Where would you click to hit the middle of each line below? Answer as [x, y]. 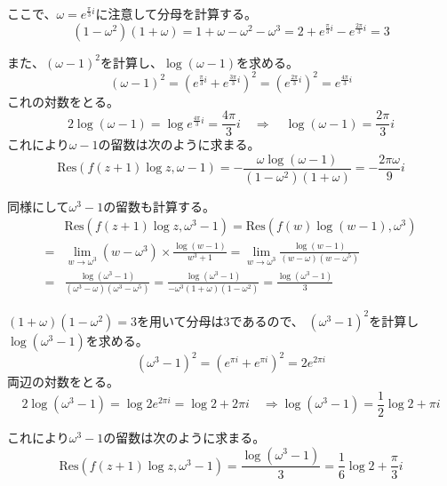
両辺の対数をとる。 [63, 382]
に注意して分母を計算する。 [176, 13]
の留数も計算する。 [160, 206]
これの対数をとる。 [63, 101]
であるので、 [267, 320]
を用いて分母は [180, 320]
